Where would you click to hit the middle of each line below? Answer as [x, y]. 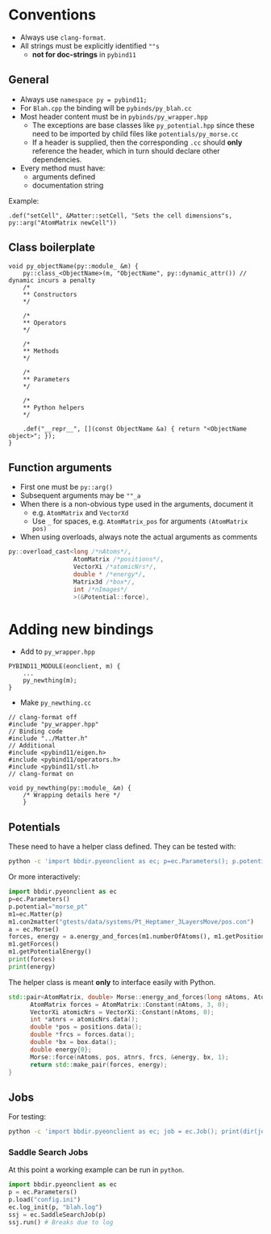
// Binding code [35, 732]
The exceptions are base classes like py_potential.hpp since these [143, 125]
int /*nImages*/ [100, 589]
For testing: [27, 1117]
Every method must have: [63, 168]
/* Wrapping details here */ [72, 795]
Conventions [52, 15]
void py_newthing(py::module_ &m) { [70, 788]
